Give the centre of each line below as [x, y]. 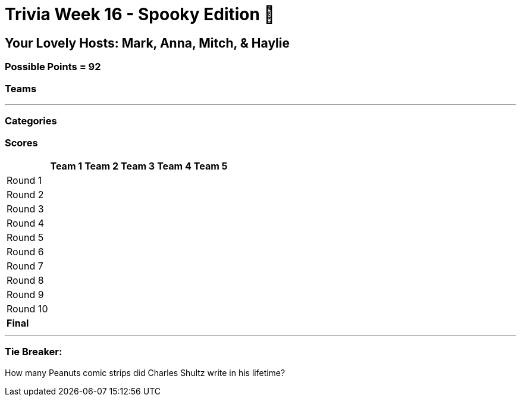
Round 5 [25, 238]
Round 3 [25, 209]
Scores [21, 142]
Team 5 [211, 166]
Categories [31, 121]
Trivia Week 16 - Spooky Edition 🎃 [140, 14]
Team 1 [66, 166]
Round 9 [25, 295]
